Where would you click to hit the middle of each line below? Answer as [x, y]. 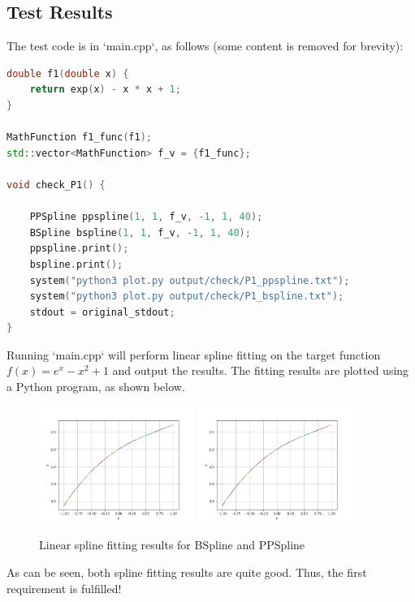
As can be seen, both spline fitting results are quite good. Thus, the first [187, 572]
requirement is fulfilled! [64, 588]
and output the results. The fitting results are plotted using [261, 370]
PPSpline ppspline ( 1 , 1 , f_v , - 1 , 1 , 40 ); [146, 217]
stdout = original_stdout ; [102, 312]
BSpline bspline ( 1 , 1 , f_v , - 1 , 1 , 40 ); [140, 232]
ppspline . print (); [79, 249]
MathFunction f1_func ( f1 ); [80, 138]
